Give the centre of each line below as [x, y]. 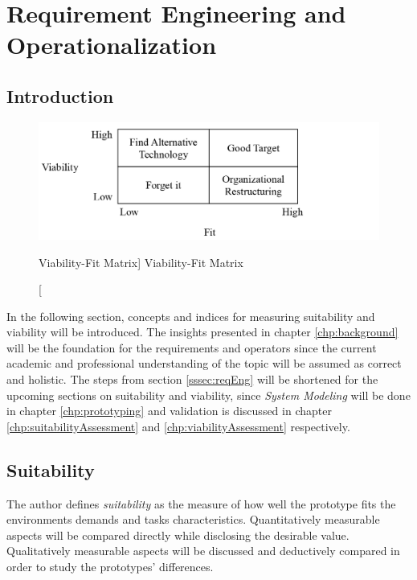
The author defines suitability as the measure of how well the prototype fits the [201, 503]
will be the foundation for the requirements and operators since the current [192, 347]
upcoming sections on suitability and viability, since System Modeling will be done [208, 395]
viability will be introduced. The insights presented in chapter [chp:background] [202, 332]
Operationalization [112, 45]
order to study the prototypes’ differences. [110, 567]
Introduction [60, 95]
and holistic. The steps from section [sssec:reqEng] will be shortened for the [192, 379]
